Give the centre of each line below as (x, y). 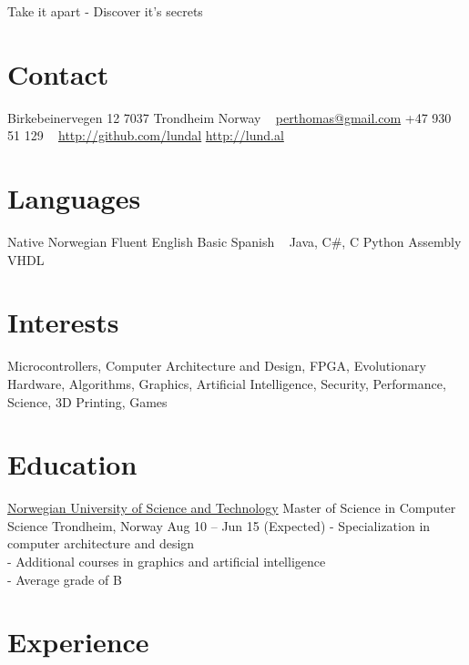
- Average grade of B (65, 579)
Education (72, 464)
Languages (74, 198)
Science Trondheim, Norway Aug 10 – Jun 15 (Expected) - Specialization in (219, 525)
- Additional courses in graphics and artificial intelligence (167, 562)
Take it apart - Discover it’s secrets (105, 11)
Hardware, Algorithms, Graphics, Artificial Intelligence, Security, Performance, (227, 383)
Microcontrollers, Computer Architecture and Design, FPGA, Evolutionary (217, 366)
